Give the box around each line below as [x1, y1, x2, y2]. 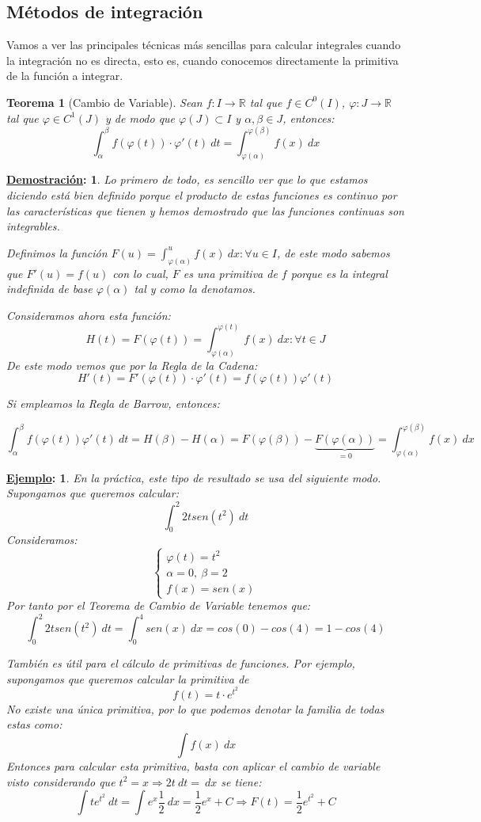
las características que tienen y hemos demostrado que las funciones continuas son [6, 202, 404, 219]
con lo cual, [112, 264, 169, 281]
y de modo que [105, 109, 176, 126]
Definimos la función [6, 244, 108, 261]
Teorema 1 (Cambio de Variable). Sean [6, 93, 203, 110]
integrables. [6, 218, 60, 234]
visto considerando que [6, 773, 116, 790]
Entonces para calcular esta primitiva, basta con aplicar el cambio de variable [6, 757, 381, 774]
